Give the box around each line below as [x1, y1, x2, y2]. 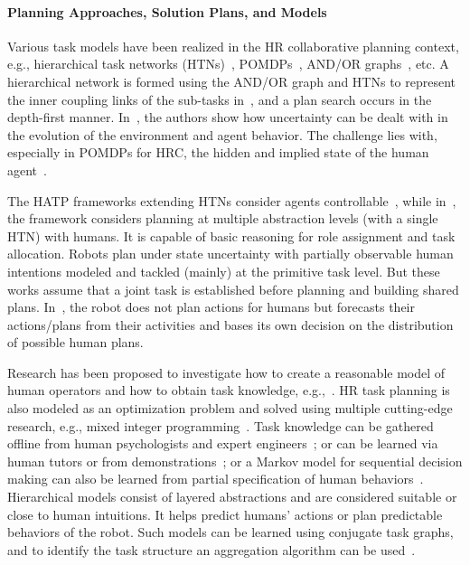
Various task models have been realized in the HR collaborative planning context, [7, 36, 459, 55]
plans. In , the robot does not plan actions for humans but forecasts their [7, 297, 415, 316]
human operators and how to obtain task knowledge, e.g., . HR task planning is [7, 381, 450, 400]
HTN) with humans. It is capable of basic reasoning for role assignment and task [7, 226, 456, 245]
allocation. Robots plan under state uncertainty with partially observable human [7, 244, 454, 263]
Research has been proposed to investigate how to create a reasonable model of [7, 363, 446, 381]
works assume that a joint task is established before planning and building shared [7, 279, 459, 298]
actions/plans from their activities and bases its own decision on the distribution [7, 315, 454, 334]
